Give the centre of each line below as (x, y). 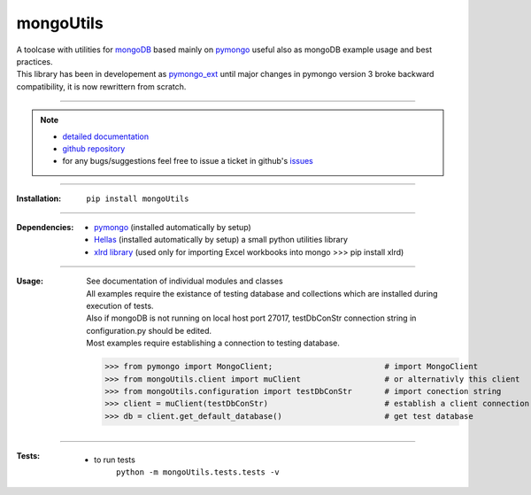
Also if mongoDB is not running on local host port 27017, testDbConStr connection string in (251, 318)
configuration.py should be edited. (149, 330)
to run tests (115, 460)
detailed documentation (106, 136)
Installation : (39, 198)
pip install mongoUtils (138, 198)
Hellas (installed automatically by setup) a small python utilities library (221, 240)
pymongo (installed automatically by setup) (173, 228)
